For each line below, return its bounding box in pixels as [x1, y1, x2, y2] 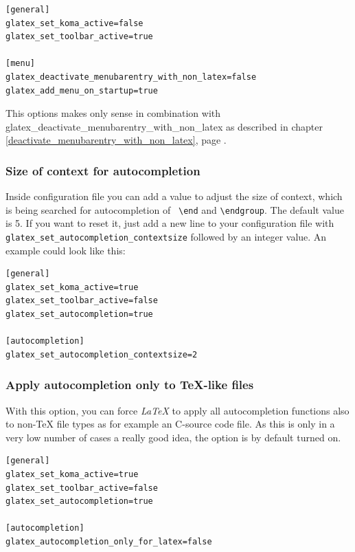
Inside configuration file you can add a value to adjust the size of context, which [5, 189, 343, 203]
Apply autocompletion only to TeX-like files [5, 376, 254, 393]
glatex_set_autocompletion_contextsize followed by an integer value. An [5, 230, 327, 243]
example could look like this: [5, 243, 126, 257]
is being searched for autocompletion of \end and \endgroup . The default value [5, 202, 344, 217]
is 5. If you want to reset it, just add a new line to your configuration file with [5, 216, 334, 230]
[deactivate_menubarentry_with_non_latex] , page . [5, 133, 227, 147]
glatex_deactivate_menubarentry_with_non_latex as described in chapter [5, 119, 323, 133]
